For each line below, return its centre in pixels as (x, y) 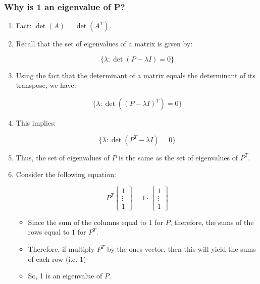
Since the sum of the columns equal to (87, 222)
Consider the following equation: (66, 174)
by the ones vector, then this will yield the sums (181, 249)
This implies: (36, 123)
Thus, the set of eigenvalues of (63, 157)
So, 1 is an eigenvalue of (65, 276)
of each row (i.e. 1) (57, 259)
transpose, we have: (46, 85)
